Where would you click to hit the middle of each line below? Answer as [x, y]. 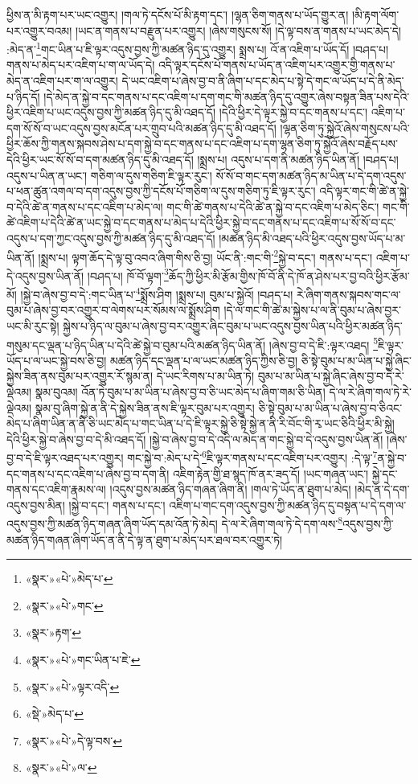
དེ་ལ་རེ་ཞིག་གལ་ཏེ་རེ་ [370, 391]
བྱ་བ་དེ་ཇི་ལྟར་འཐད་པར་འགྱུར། [65, 457]
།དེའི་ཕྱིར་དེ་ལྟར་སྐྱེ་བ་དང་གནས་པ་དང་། [293, 112]
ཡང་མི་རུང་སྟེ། [33, 325]
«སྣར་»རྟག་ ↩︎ [53, 632]
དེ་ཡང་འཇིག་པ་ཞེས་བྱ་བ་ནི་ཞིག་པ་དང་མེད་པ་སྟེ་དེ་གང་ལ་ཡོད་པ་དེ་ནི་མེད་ [263, 81]
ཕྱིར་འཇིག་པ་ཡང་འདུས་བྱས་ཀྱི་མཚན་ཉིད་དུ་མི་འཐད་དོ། [111, 112]
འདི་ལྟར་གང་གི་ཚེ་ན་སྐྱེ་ [364, 191]
